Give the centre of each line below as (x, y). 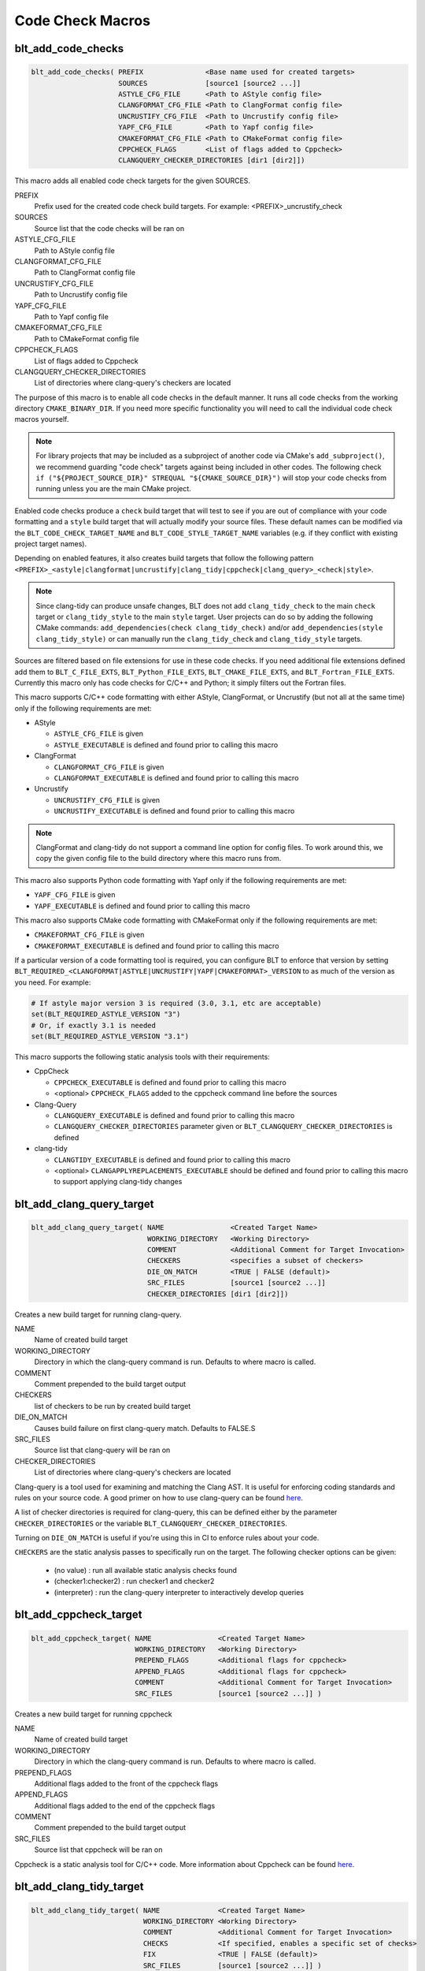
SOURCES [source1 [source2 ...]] (210, 83)
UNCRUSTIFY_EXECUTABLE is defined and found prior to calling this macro (174, 811)
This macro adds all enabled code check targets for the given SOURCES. (133, 181)
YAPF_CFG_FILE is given (75, 895)
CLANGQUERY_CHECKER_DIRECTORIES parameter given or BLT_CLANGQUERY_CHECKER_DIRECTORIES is (223, 1127)
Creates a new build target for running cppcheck (93, 1714)
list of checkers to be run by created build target (113, 1406)
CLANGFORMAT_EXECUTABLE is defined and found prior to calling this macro (176, 778)
